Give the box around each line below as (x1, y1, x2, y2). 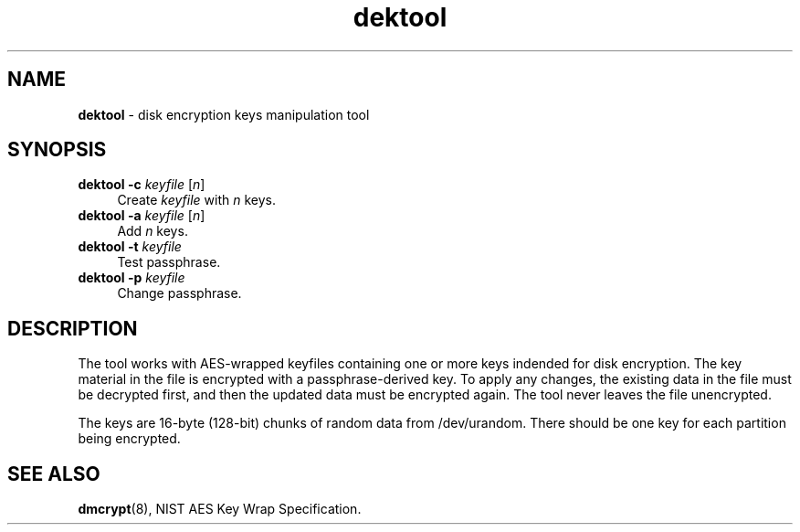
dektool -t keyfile (78, 239, 182, 255)
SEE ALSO (7, 462, 100, 485)
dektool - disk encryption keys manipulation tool (78, 106, 370, 122)
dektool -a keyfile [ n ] (78, 207, 205, 224)
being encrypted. (78, 431, 181, 447)
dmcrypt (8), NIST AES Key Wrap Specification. (78, 501, 362, 517)
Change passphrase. (117, 285, 242, 302)
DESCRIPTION (7, 316, 138, 340)
